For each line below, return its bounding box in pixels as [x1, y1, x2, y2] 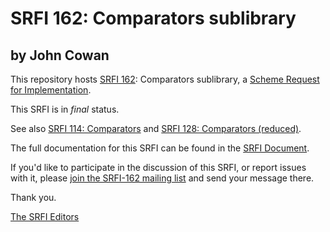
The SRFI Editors [10, 211, 80, 222]
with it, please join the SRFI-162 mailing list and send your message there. [10, 172, 315, 184]
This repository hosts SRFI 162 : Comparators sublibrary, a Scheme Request [10, 73, 320, 85]
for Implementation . [10, 84, 92, 96]
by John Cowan [10, 47, 110, 64]
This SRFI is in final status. [10, 103, 120, 115]
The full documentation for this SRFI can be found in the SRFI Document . [10, 142, 310, 154]
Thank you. [10, 192, 57, 203]
